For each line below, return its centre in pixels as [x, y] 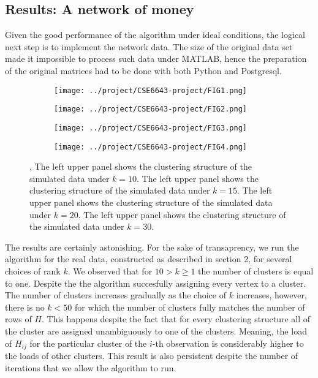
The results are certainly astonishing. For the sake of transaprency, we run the [152, 247]
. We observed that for [110, 270]
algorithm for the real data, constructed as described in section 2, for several [149, 259]
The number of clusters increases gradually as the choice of [116, 295]
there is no [25, 307]
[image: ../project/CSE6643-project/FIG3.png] [150, 128]
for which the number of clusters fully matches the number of [190, 307]
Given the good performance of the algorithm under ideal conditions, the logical [155, 35]
